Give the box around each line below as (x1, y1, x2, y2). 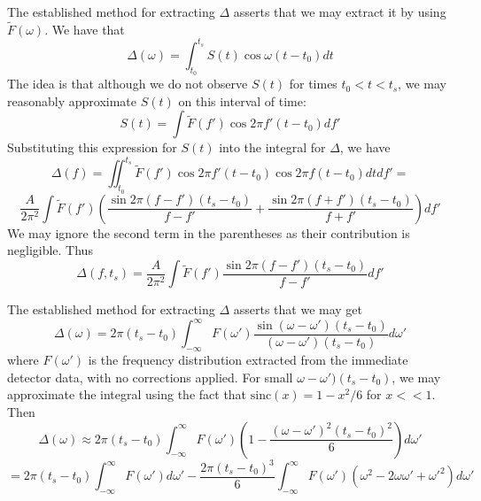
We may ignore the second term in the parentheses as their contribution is (7, 223, 410, 242)
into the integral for (219, 138, 326, 157)
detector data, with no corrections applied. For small (7, 367, 293, 386)
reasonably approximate (7, 91, 137, 110)
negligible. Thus (7, 241, 93, 259)
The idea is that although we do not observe (7, 74, 248, 93)
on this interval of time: (178, 91, 306, 110)
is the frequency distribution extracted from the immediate (88, 351, 408, 369)
